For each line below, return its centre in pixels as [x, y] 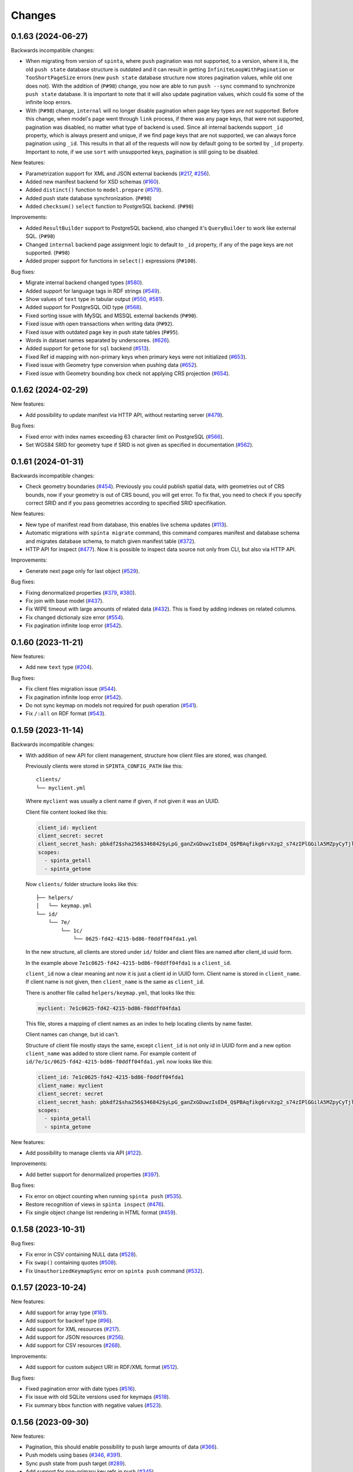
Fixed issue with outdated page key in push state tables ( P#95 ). [102, 332]
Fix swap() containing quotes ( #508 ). [71, 1262]
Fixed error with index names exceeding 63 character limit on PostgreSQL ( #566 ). [125, 436]
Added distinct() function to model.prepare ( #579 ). [94, 190]
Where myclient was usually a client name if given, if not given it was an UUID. [123, 801]
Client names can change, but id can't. [72, 1035]
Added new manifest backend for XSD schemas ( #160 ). [93, 181]
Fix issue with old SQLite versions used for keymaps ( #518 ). [98, 1397]
